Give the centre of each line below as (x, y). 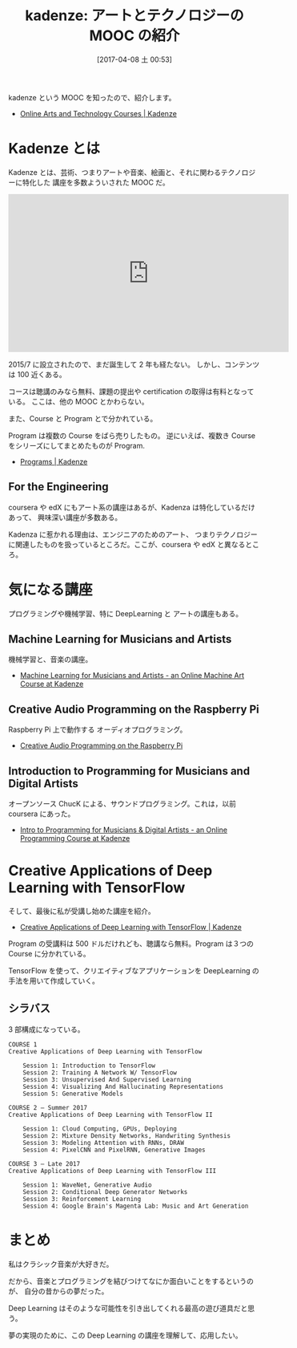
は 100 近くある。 (37, 374)
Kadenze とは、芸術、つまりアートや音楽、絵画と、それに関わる (115, 172)
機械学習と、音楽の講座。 (50, 660)
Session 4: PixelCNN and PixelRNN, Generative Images (114, 1150)
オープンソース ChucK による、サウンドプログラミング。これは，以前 (122, 804)
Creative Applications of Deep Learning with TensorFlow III (112, 1171)
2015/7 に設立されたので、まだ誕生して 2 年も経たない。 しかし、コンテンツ (134, 364)
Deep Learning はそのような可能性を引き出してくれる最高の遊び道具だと (128, 1308)
